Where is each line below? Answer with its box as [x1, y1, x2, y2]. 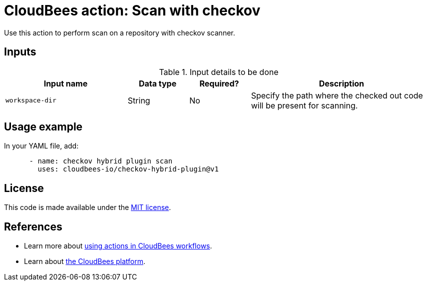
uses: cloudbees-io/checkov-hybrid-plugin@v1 [37, 165, 219, 173]
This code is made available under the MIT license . [4, 203, 171, 212]
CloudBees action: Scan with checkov [4, 2, 261, 19]
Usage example [4, 120, 83, 133]
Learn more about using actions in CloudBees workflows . [24, 241, 212, 250]
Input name [43, 78, 88, 88]
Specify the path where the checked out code [251, 90, 423, 100]
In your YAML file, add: [4, 141, 79, 150]
